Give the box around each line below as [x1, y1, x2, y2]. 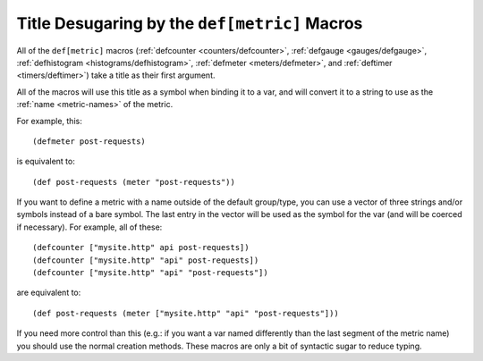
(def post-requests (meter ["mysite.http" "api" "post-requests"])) [32, 308, 339, 318]
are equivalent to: [16, 287, 81, 298]
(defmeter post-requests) [32, 136, 147, 147]
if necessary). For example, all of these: [16, 222, 163, 232]
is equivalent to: [16, 156, 75, 167]
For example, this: [16, 115, 82, 126]
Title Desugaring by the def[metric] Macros [16, 13, 363, 33]
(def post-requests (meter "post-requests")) [32, 177, 236, 187]
